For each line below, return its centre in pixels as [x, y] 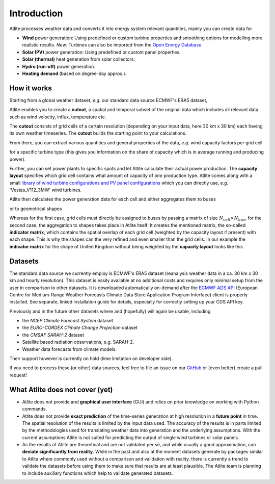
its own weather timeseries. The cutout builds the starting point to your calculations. [98, 133]
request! [18, 375]
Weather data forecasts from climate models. [70, 349]
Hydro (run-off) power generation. [59, 66]
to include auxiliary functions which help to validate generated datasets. [98, 473]
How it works [31, 88]
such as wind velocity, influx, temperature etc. [58, 117]
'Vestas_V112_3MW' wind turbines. [46, 190]
